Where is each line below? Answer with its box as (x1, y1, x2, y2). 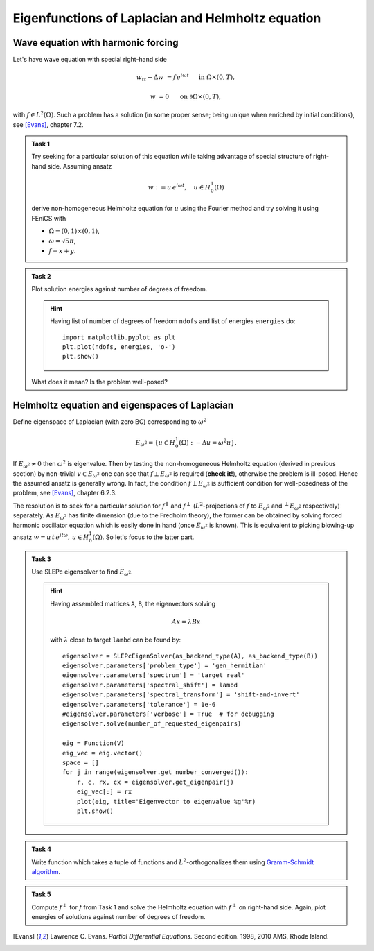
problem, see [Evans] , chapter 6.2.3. (12, 489, 117, 497)
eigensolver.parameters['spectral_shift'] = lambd (62, 680, 238, 689)
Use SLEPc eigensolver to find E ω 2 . (31, 567, 133, 577)
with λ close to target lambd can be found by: (50, 635, 181, 644)
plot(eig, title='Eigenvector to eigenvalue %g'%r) (76, 798, 256, 805)
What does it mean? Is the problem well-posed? (31, 377, 168, 386)
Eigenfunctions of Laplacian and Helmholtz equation (12, 10, 321, 26)
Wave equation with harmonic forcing (12, 37, 179, 49)
